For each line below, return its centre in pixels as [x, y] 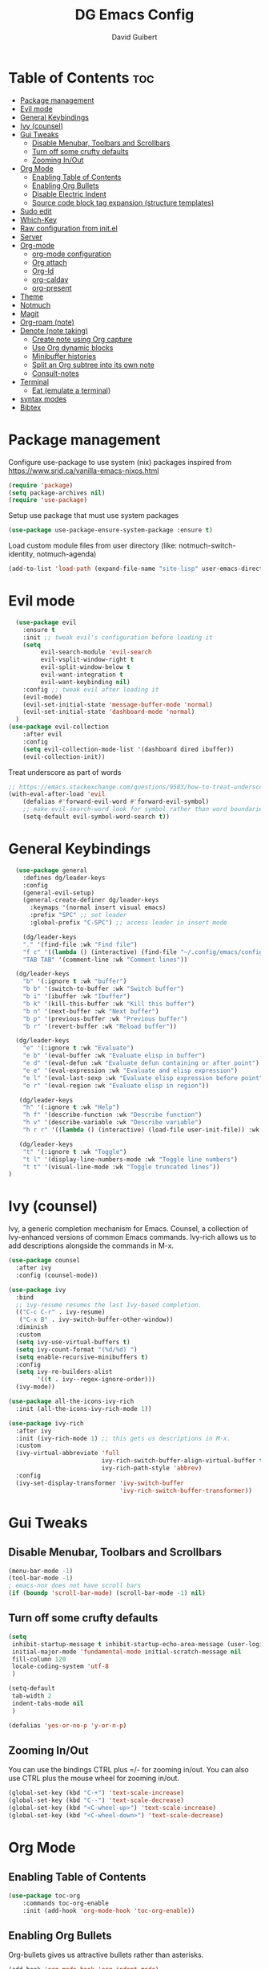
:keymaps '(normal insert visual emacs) [98, 908]
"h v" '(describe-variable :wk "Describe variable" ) [112, 1123]
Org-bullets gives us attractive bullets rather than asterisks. [106, 1955]
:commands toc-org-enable [66, 1903]
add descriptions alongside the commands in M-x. [91, 1245]
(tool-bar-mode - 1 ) [41, 1578]
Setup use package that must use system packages [94, 516]
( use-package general [52, 870]
